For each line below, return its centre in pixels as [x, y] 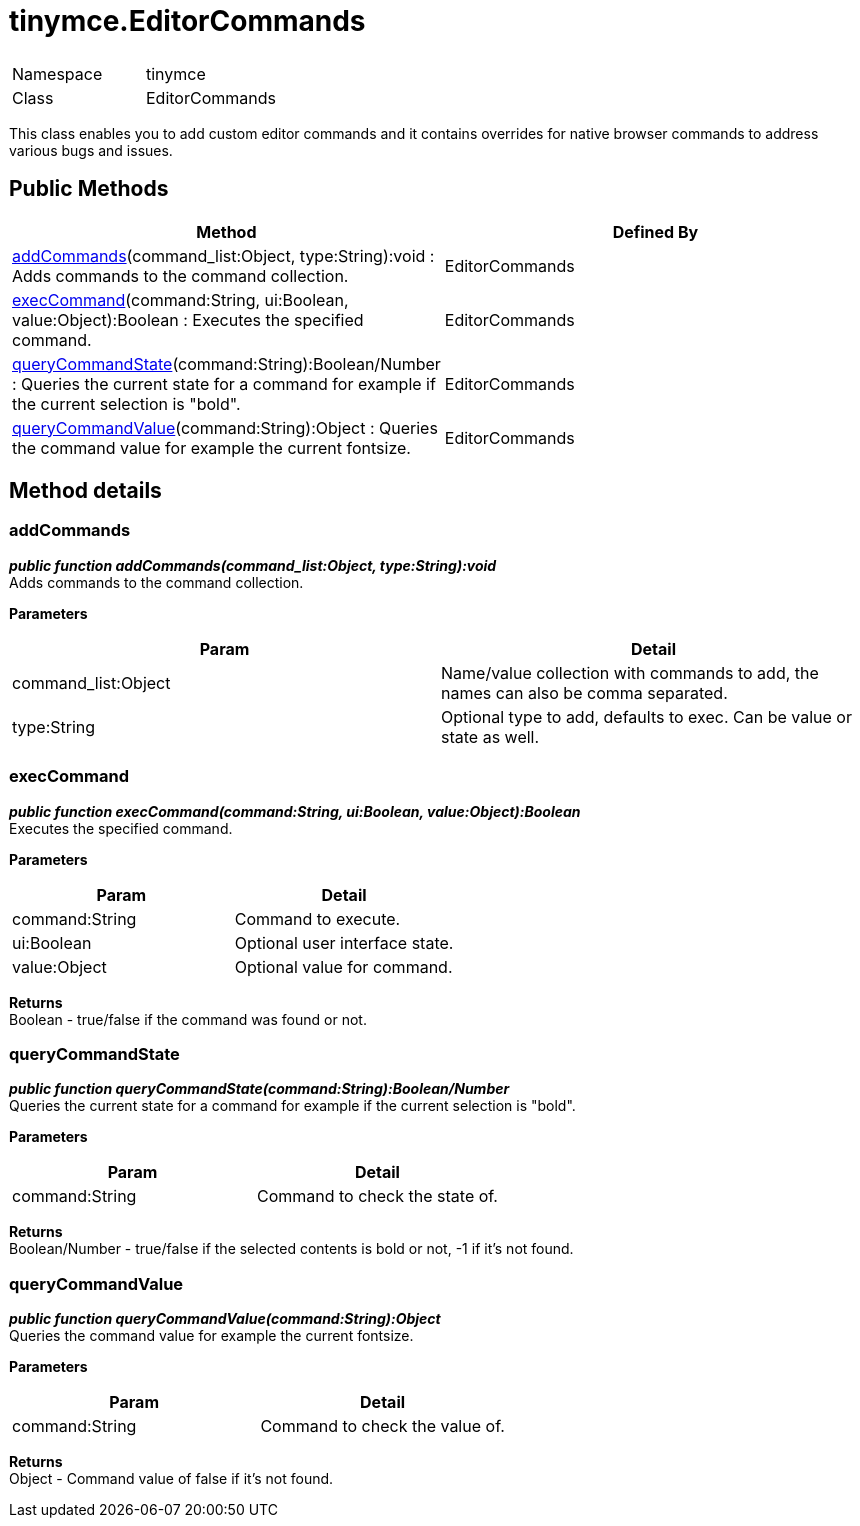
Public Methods [89, 189]
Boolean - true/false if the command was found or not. [188, 1019]
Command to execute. [317, 918]
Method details [85, 491]
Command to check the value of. [382, 1426]
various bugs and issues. [91, 150]
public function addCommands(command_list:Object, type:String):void [253, 565]
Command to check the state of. [377, 1196]
